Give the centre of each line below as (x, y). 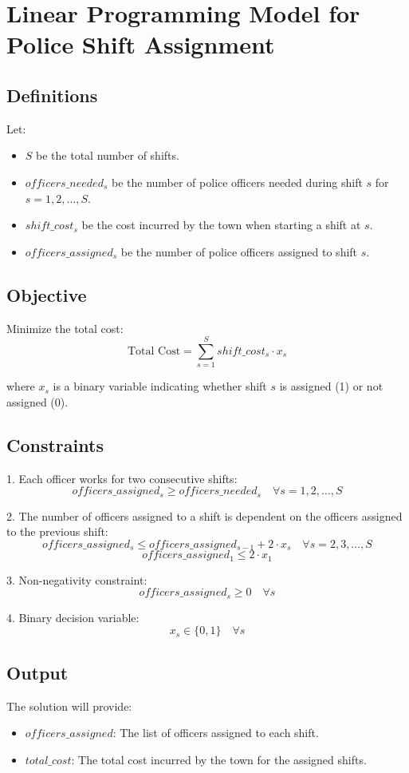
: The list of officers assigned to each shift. (216, 733)
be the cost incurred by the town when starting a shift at (221, 225)
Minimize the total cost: (65, 328)
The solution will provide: (69, 706)
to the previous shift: (57, 531)
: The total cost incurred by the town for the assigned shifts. (219, 759)
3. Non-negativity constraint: (77, 579)
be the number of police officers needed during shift (237, 182)
